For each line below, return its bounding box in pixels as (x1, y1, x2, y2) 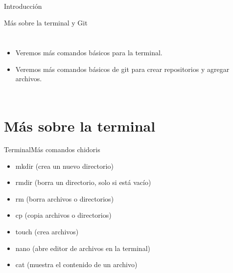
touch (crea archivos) (15, 227, 79, 237)
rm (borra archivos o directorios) (15, 193, 114, 204)
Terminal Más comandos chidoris (4, 144, 100, 155)
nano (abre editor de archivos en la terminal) (15, 243, 150, 253)
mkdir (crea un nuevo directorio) (15, 160, 114, 171)
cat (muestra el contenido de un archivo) (15, 259, 138, 270)
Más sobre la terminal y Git (4, 17, 88, 27)
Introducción (4, 1, 42, 11)
